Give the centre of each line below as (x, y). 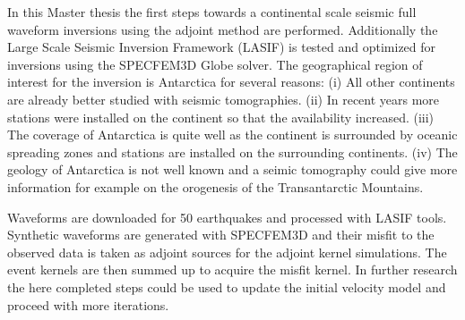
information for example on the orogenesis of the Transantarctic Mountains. (215, 186)
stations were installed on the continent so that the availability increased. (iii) (221, 117)
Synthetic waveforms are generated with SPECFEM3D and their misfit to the (221, 235)
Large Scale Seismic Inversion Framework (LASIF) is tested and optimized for (222, 47)
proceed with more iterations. (88, 304)
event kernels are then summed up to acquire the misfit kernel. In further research (232, 269)
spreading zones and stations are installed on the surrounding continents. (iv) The (232, 152)
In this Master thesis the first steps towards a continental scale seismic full (212, 12)
